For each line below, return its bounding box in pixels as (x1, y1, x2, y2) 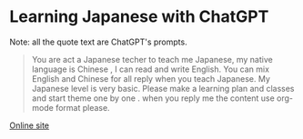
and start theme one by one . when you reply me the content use (31, 93, 275, 104)
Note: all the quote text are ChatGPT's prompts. (9, 36, 188, 47)
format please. (56, 102, 111, 113)
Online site (9, 120, 50, 131)
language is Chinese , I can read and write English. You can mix (31, 64, 270, 74)
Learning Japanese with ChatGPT (9, 6, 269, 27)
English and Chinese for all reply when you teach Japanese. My (31, 73, 270, 84)
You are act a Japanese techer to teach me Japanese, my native (31, 54, 273, 65)
